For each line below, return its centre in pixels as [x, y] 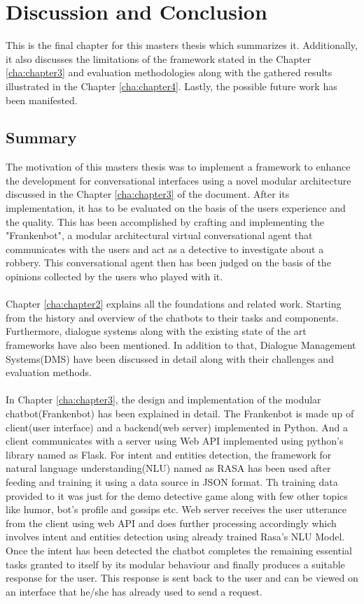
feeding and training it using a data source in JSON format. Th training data [172, 481]
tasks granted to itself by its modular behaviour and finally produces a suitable [175, 564]
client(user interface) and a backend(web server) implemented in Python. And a [177, 427]
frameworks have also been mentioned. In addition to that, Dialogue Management [181, 345]
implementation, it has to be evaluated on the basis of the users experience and [176, 208]
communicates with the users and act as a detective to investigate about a [165, 249]
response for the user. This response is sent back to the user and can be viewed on [182, 578]
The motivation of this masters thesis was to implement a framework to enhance [178, 167]
